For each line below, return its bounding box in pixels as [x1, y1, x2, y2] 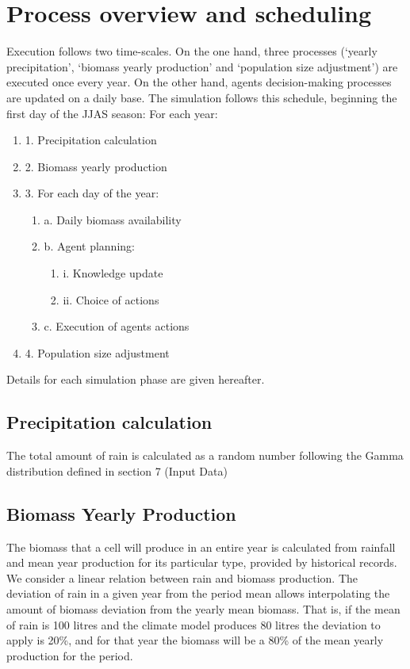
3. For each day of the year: [25, 185, 159, 201]
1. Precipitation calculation [25, 132, 157, 148]
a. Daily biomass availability [44, 211, 182, 227]
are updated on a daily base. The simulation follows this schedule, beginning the [6, 89, 397, 105]
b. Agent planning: [44, 238, 135, 254]
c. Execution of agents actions [44, 318, 190, 334]
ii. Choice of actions [63, 291, 159, 308]
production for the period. [6, 647, 133, 663]
